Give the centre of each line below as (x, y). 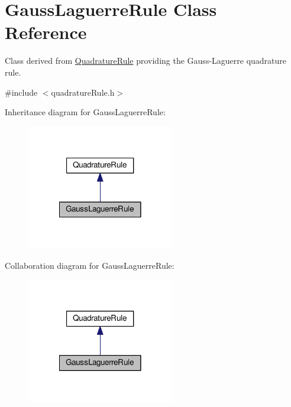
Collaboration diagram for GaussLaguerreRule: (90, 265)
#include (21, 92)
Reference (46, 32)
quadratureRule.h (83, 92)
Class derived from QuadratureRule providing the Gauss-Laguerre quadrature (146, 61)
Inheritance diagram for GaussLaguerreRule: (85, 112)
